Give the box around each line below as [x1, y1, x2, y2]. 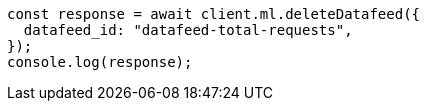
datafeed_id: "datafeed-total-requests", [23, 22, 353, 38]
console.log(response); [7, 54, 193, 70]
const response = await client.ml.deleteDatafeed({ [7, 6, 421, 22]
